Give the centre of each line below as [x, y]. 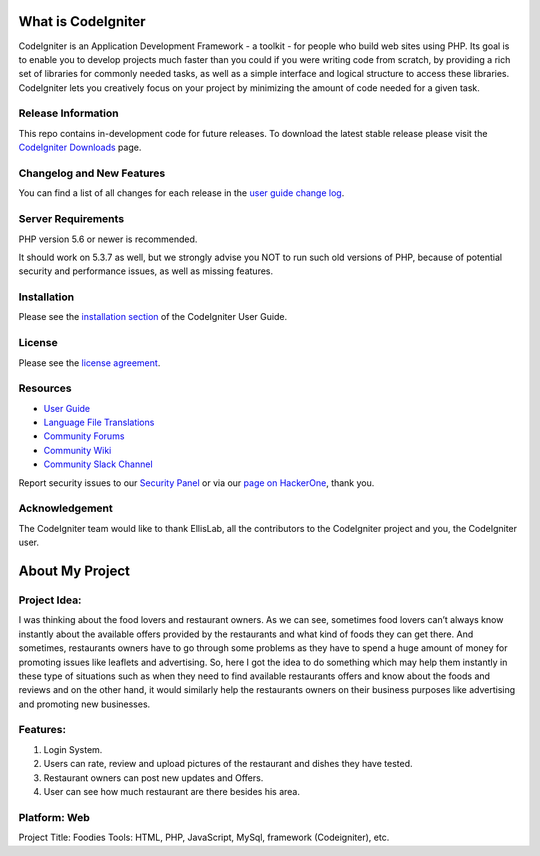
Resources [45, 388]
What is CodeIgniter [82, 21]
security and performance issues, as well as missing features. [146, 271]
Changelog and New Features [92, 173]
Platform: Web [54, 817]
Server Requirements [71, 219]
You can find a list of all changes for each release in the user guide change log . [181, 193]
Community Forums [84, 436]
